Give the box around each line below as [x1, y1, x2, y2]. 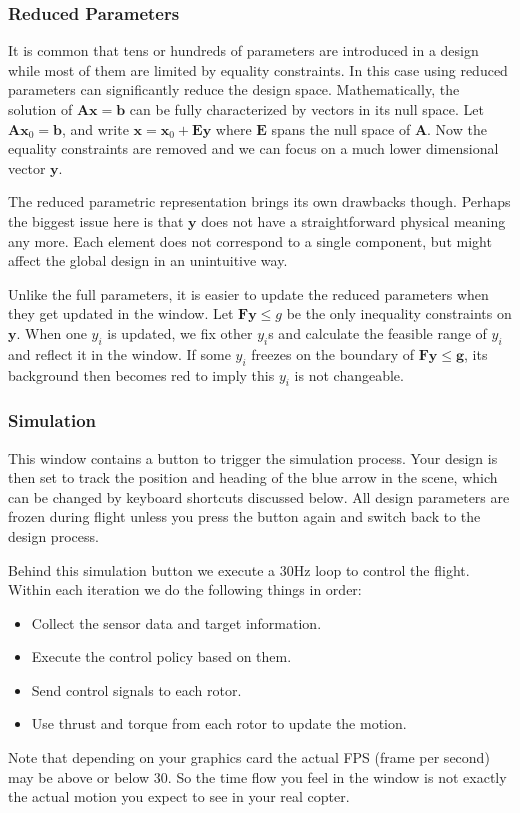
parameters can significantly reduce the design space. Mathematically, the [8, 79, 460, 100]
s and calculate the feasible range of [268, 322, 487, 343]
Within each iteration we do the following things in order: [8, 579, 362, 600]
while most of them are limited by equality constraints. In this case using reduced [8, 59, 508, 80]
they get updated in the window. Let [8, 303, 234, 324]
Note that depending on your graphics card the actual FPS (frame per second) [8, 747, 490, 768]
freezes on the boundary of [251, 343, 415, 364]
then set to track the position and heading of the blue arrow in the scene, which [8, 467, 498, 488]
